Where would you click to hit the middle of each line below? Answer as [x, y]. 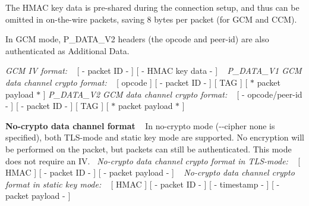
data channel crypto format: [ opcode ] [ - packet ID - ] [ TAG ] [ [127, 82]
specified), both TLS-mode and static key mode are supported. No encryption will [155, 137]
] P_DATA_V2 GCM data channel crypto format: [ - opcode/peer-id [173, 94]
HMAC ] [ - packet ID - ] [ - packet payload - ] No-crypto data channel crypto [150, 172]
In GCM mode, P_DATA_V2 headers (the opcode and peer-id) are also [137, 39]
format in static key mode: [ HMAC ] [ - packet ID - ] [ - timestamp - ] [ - [143, 184]
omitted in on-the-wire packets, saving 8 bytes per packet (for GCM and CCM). [151, 19]
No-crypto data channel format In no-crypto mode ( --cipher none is [140, 125]
